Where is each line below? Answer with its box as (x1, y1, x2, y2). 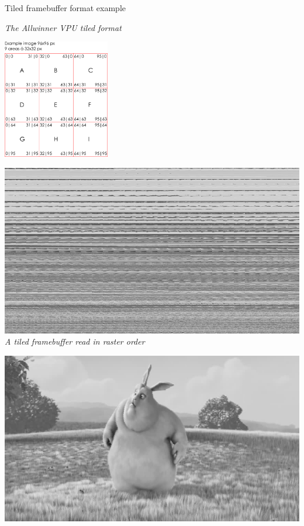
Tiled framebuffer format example (5, 2, 126, 13)
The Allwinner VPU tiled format (5, 21, 122, 33)
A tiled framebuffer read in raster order (5, 335, 145, 348)
